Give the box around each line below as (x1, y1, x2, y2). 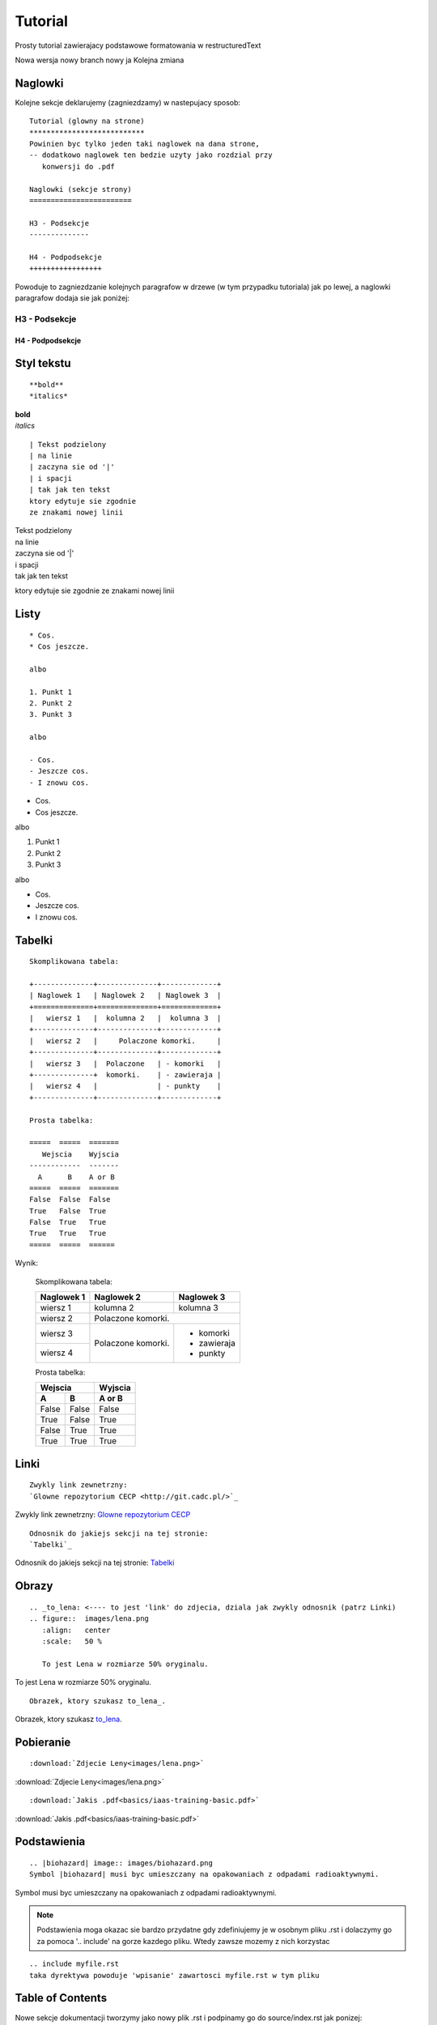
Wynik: (15, 1258, 39, 1268)
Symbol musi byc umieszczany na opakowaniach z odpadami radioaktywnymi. (15, 1887, 277, 1897)
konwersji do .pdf (41, 162, 115, 171)
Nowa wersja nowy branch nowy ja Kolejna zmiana (15, 55, 185, 65)
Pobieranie (15, 1735, 71, 1749)
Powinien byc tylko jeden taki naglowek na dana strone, (29, 139, 261, 149)
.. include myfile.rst (29, 1959, 120, 1968)
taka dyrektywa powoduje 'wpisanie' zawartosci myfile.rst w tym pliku (29, 1971, 320, 1980)
